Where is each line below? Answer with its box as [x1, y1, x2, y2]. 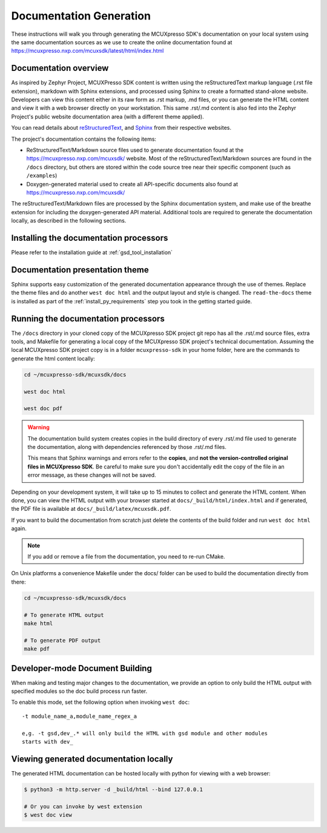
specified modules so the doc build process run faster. [11, 687, 148, 695]
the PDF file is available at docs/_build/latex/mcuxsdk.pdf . [11, 505, 171, 513]
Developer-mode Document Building [11, 663, 153, 673]
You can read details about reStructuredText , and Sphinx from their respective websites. [11, 124, 232, 132]
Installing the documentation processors [11, 232, 168, 243]
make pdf [24, 646, 50, 652]
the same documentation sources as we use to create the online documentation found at [11, 38, 233, 46]
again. [11, 525, 27, 532]
